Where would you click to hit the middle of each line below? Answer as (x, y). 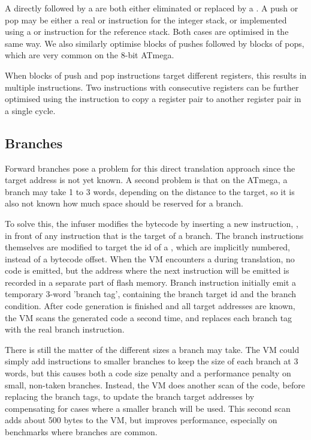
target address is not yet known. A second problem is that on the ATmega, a (146, 180)
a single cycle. (30, 110)
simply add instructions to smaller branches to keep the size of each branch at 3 (152, 361)
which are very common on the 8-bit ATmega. (90, 55)
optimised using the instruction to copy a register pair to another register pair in (153, 99)
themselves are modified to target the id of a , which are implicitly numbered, (147, 247)
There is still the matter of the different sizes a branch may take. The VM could (152, 349)
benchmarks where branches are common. (81, 432)
